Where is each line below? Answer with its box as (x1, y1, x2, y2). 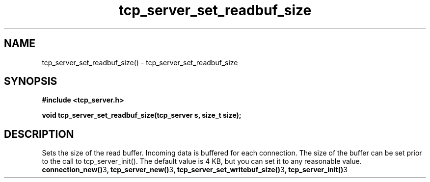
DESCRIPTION (4, 128, 74, 140)
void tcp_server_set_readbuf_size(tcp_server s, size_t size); (42, 111, 242, 120)
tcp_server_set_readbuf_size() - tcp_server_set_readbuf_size (42, 58, 238, 67)
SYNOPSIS (4, 75, 57, 88)
